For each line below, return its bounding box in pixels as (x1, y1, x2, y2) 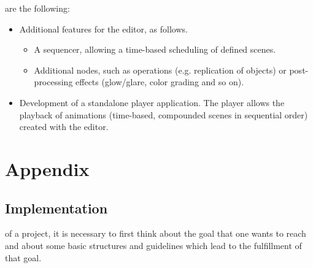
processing (34, 75, 73, 88)
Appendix (5, 156, 90, 181)
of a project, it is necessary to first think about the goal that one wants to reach (5, 227, 306, 240)
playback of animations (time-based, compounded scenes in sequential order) (19, 108, 308, 121)
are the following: (5, 2, 70, 14)
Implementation (5, 198, 108, 217)
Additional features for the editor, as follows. (19, 22, 188, 35)
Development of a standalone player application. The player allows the (19, 96, 285, 109)
